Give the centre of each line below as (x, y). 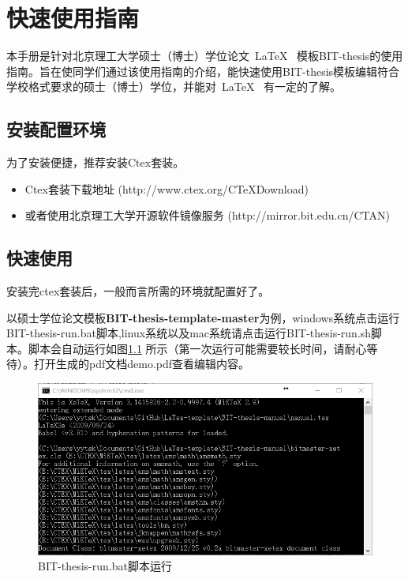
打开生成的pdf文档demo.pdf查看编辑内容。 (142, 364)
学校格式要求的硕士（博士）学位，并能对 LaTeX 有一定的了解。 (174, 86)
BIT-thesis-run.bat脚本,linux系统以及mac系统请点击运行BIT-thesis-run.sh (189, 333)
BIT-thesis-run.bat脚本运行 (105, 566)
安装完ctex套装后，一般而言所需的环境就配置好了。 (138, 291)
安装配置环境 (56, 129)
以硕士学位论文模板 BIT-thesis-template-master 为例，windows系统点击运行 (203, 317)
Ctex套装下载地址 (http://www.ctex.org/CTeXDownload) (167, 188)
